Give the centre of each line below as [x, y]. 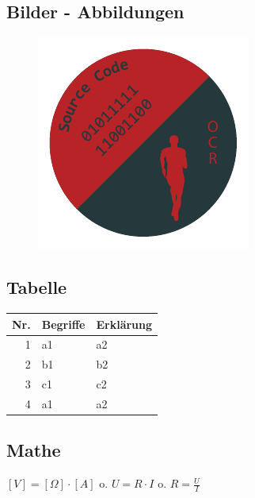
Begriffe [63, 324]
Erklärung [124, 324]
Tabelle [37, 287]
